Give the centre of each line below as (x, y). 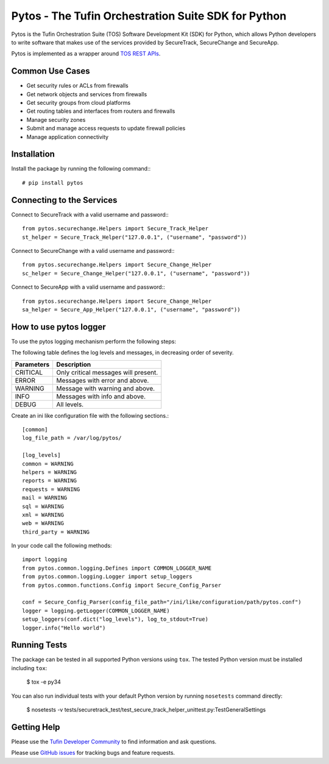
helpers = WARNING (50, 472)
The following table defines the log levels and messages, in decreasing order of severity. (122, 353)
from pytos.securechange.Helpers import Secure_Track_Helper (115, 229)
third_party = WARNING (56, 532)
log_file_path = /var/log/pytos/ (72, 438)
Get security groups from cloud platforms (79, 103)
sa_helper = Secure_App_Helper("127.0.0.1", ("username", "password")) (131, 309)
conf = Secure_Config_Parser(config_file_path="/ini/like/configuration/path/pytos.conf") (162, 602)
